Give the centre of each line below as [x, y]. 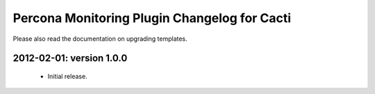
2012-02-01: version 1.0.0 [70, 58]
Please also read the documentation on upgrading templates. [100, 39]
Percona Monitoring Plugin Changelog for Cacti [152, 18]
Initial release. [67, 76]
